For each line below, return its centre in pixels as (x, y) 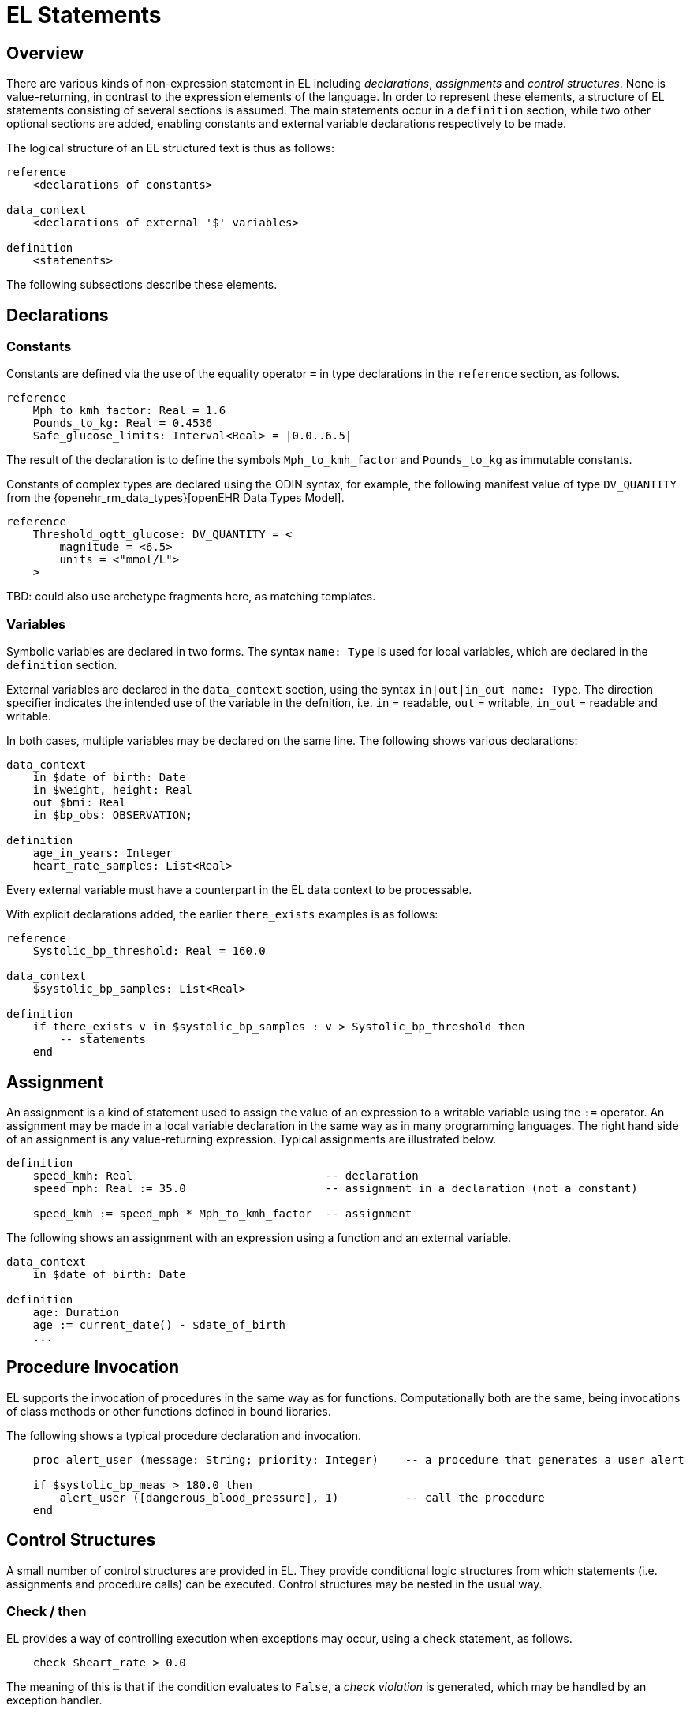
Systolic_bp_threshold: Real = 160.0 (149, 951)
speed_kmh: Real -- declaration (226, 1175)
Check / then (47, 1612)
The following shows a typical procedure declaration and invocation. (184, 1435)
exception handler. (54, 1700)
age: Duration (76, 1312)
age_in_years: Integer (103, 853)
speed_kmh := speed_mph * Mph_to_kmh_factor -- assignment (222, 1213)
